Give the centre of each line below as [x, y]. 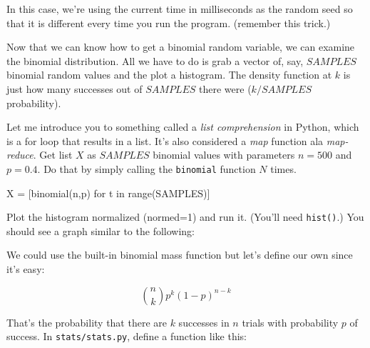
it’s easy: [26, 269]
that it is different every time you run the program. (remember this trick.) [169, 23]
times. [283, 168]
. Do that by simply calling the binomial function [147, 168]
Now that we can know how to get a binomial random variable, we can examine [181, 47]
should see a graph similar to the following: [101, 230]
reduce [20, 155]
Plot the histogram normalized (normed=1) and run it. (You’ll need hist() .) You [185, 217]
